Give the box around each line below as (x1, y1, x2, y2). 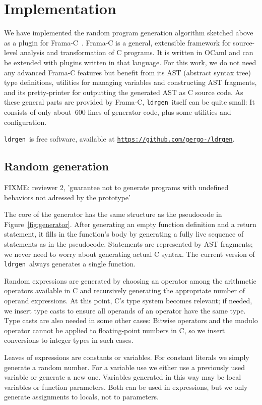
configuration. (4, 116, 47, 127)
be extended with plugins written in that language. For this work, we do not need (4, 57, 256, 67)
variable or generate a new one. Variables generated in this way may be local (4, 372, 241, 382)
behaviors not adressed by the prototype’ (4, 192, 130, 202)
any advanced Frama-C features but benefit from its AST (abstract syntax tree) (4, 67, 251, 77)
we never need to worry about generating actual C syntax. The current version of (4, 248, 255, 259)
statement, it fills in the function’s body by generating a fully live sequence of (4, 229, 244, 239)
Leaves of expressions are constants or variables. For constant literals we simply (4, 351, 249, 362)
